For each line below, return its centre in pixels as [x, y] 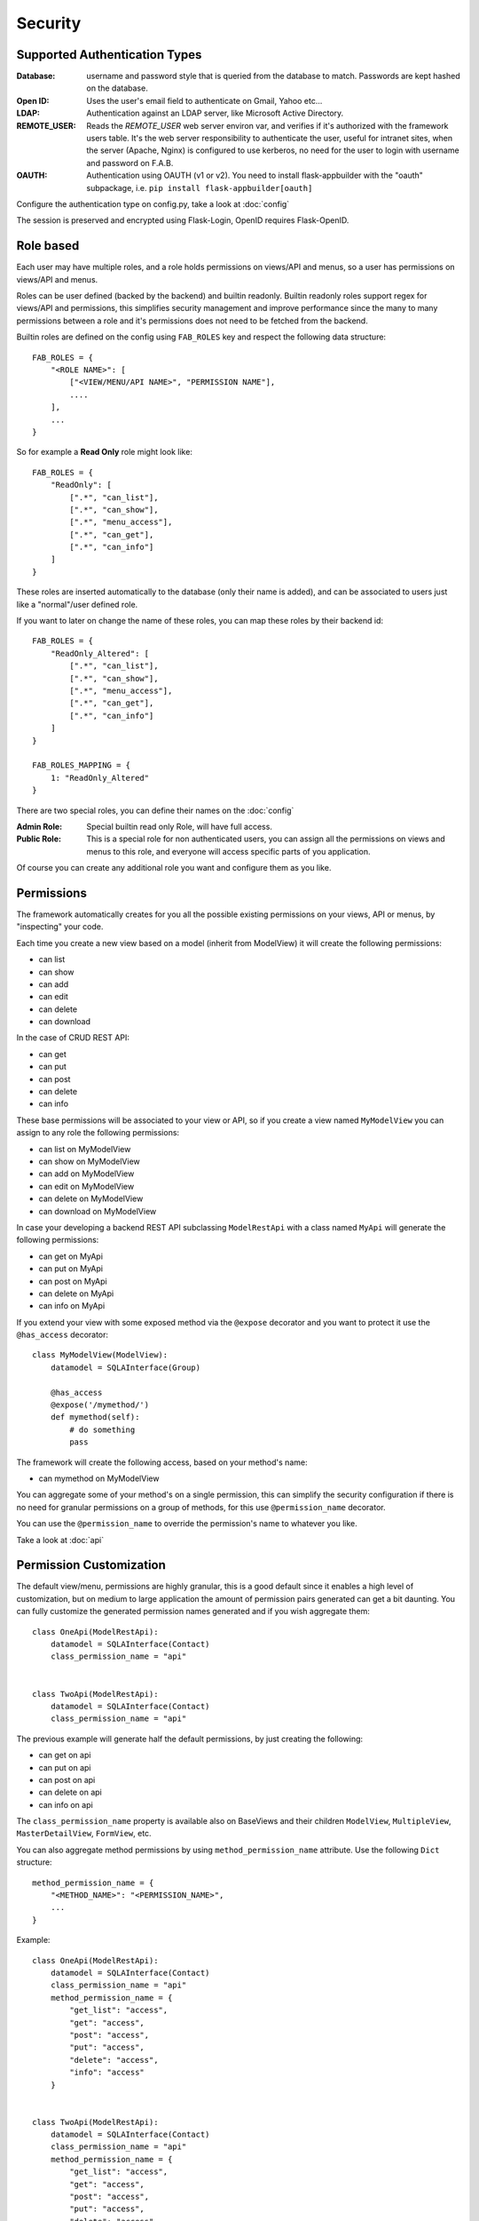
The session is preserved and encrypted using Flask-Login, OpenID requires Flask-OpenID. [183, 220]
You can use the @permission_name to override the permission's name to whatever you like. [187, 1524]
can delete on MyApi [76, 1294]
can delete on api [70, 1792]
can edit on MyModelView [86, 1186]
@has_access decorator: [63, 1335]
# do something [102, 1429]
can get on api [65, 1755]
